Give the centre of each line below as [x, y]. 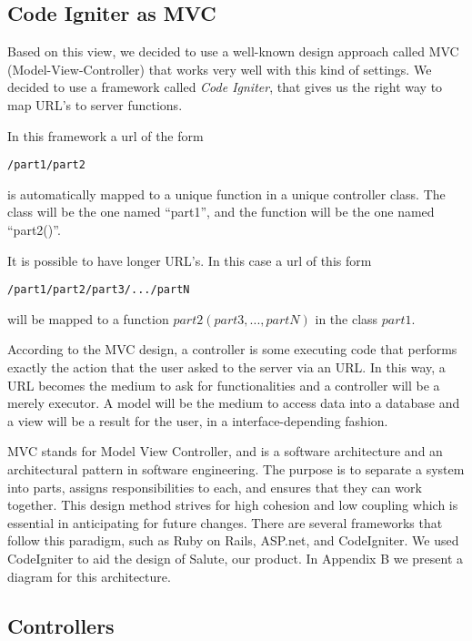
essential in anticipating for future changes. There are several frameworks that [225, 522]
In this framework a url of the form [105, 135]
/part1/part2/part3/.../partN [99, 290]
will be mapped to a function [88, 318]
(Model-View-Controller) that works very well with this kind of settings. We [220, 69]
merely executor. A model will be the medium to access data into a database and [234, 403]
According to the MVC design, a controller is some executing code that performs [232, 349]
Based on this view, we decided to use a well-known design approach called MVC [233, 51]
